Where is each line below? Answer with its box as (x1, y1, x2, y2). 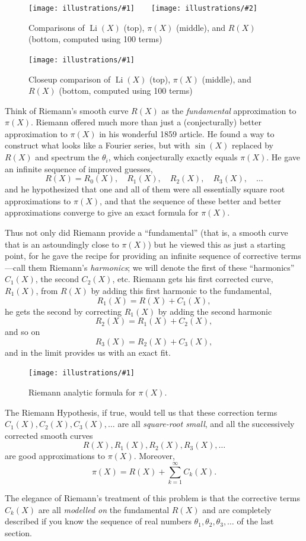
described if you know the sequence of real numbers (5, 515, 192, 527)
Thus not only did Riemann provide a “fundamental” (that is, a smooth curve (5, 226, 288, 239)
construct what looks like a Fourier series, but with (5, 139, 190, 151)
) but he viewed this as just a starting (148, 238, 286, 250)
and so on (5, 325, 40, 338)
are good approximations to (5, 450, 105, 462)
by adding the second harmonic (158, 305, 272, 317)
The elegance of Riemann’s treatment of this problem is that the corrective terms (5, 492, 301, 504)
